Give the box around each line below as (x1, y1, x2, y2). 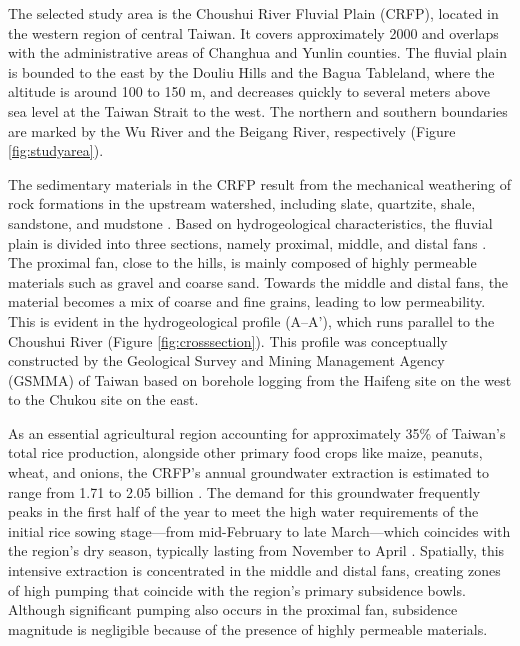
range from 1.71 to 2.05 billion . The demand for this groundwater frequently (8, 481, 481, 502)
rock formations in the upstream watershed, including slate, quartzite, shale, (8, 193, 476, 214)
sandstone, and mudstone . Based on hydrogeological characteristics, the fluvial (8, 212, 493, 233)
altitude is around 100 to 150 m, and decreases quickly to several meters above (8, 81, 490, 102)
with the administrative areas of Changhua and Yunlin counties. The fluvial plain (8, 42, 507, 63)
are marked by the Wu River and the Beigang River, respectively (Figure (8, 120, 456, 141)
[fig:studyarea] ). (8, 140, 104, 161)
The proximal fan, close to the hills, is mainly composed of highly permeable (8, 252, 477, 273)
